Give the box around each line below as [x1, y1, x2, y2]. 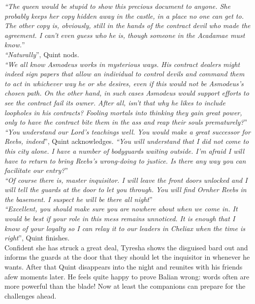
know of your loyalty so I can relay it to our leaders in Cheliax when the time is [4, 223, 245, 233]
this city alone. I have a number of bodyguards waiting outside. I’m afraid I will [4, 145, 244, 156]
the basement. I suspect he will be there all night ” [4, 194, 153, 204]
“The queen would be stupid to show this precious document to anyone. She [4, 1, 230, 11]
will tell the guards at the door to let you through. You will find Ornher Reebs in [4, 184, 247, 195]
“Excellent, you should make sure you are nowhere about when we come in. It [4, 203, 238, 214]
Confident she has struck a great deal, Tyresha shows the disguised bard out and [4, 242, 248, 252]
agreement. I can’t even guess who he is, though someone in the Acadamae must [4, 30, 245, 40]
